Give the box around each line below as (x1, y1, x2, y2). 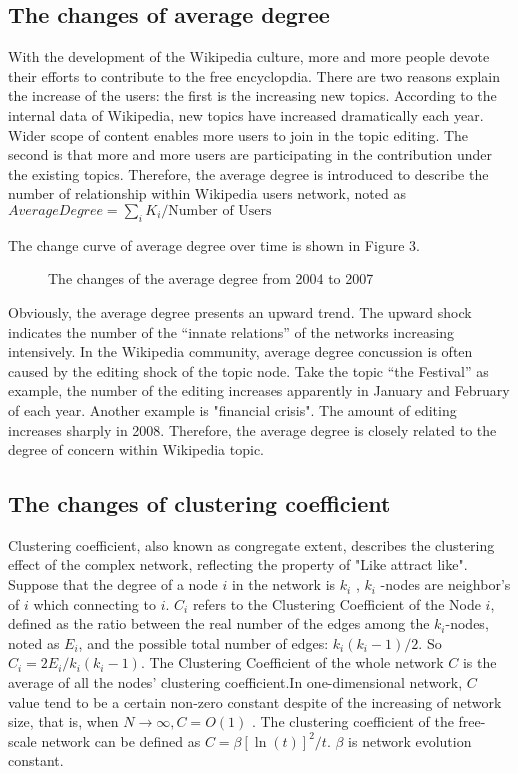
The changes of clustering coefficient (8, 488, 391, 519)
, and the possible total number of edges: (78, 632, 329, 653)
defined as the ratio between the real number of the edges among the (8, 613, 430, 634)
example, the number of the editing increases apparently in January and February (8, 380, 510, 401)
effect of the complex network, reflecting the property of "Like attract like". (8, 554, 468, 575)
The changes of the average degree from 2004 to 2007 (48, 268, 374, 289)
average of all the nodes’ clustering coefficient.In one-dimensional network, (8, 672, 463, 693)
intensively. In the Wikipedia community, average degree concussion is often (8, 341, 473, 362)
